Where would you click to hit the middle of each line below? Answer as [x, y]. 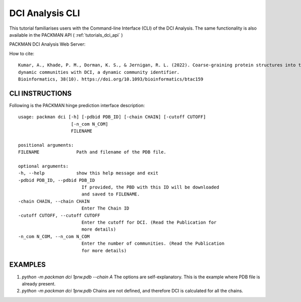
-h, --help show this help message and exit [88, 173]
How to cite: [22, 53]
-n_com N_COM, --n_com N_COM [54, 236]
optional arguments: [43, 166]
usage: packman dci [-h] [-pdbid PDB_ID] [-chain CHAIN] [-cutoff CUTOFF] [112, 117]
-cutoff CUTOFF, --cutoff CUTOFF [59, 215]
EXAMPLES [28, 265]
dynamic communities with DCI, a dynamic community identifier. [99, 72]
